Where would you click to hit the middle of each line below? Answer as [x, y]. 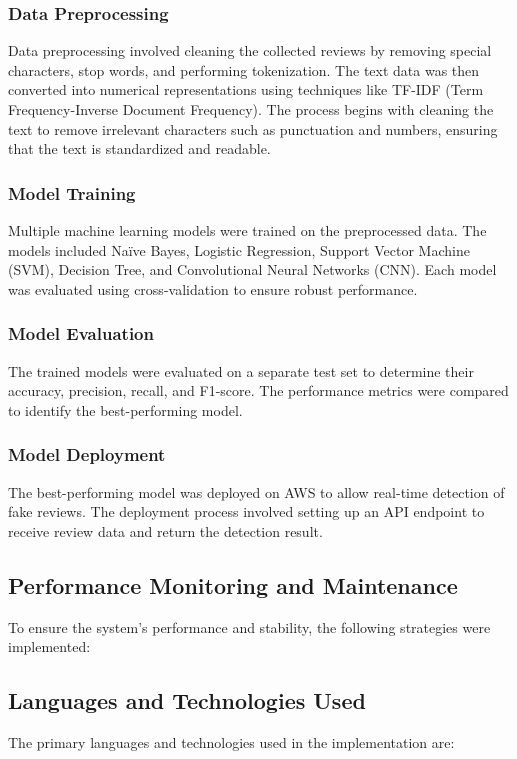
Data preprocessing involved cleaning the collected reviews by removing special [250, 50]
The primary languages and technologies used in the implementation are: [231, 741]
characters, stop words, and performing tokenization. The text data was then [244, 69]
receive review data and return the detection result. [165, 530]
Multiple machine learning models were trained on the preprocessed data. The [247, 230]
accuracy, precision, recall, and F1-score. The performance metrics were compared [258, 390]
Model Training [72, 192]
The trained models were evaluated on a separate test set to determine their [241, 370]
